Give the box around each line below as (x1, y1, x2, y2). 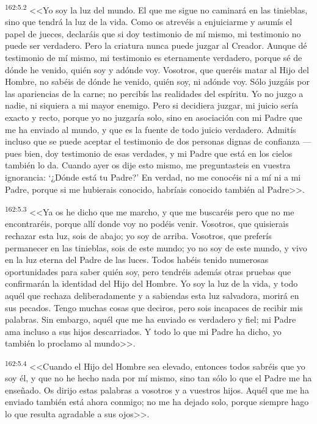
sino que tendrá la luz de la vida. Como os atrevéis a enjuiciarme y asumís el (5, 15, 293, 28)
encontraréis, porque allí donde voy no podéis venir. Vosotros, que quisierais (5, 217, 289, 230)
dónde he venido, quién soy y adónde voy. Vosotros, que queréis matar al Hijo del (5, 63, 309, 76)
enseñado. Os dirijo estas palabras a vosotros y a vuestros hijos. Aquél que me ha (5, 383, 309, 396)
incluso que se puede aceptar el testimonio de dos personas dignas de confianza (5, 135, 300, 148)
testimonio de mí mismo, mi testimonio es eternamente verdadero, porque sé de (5, 51, 302, 64)
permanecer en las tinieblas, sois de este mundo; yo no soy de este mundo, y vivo (5, 241, 307, 254)
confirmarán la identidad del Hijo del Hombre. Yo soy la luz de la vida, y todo (5, 277, 298, 290)
